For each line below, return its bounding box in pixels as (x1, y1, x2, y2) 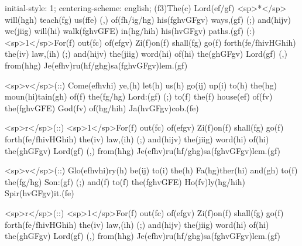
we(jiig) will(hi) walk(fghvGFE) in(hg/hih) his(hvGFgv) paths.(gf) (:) (5, 25, 255, 37)
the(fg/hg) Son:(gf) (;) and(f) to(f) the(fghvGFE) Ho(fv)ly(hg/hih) (5, 175, 245, 187)
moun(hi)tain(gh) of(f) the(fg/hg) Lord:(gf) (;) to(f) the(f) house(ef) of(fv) (5, 90, 273, 102)
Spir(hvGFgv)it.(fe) (5, 187, 74, 199)
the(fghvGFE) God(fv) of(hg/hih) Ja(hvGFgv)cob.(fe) (5, 101, 199, 114)
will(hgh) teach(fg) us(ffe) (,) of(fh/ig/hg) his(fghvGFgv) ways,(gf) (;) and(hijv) (5, 13, 291, 25)
